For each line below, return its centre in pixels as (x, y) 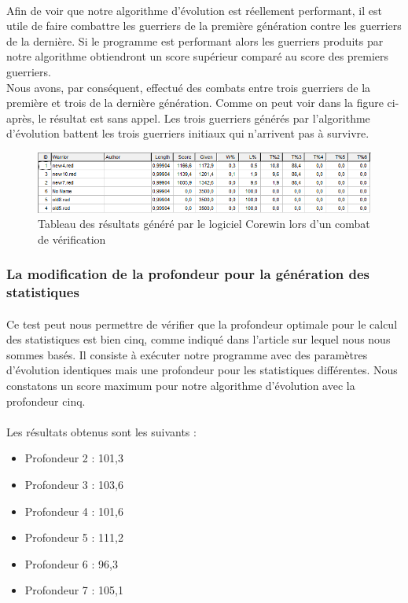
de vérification (72, 239)
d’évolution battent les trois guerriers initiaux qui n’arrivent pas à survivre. (188, 133)
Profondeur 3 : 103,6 (74, 485)
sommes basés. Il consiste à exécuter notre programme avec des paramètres (187, 354)
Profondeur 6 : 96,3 (71, 563)
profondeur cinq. (46, 401)
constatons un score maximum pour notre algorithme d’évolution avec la (181, 386)
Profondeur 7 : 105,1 (74, 590)
